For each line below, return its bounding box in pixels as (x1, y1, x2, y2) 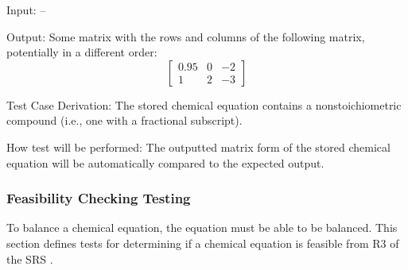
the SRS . (6, 250, 53, 267)
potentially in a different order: (6, 44, 157, 60)
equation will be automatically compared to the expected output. (6, 154, 324, 171)
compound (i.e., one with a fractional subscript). (6, 112, 243, 129)
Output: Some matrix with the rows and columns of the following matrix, (6, 28, 365, 44)
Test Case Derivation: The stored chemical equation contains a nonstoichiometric (6, 96, 402, 113)
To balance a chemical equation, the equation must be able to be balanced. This (6, 219, 398, 236)
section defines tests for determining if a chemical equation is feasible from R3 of (6, 234, 399, 251)
